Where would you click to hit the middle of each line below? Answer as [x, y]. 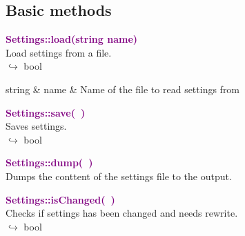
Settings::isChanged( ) [60, 199]
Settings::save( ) [46, 112]
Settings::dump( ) [49, 163]
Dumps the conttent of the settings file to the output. [119, 176]
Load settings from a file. [59, 52]
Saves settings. [36, 126]
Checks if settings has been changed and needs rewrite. [122, 213]
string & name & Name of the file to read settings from [123, 89]
